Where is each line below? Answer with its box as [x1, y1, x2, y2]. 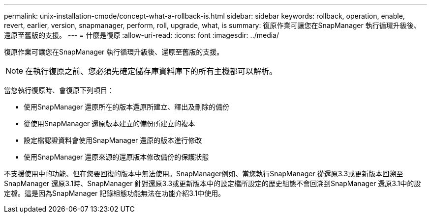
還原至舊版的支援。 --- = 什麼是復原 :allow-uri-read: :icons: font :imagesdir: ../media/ [4, 31, 279, 39]
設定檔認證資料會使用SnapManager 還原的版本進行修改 [24, 136, 202, 144]
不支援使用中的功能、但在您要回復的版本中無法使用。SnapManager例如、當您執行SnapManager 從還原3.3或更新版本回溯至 [4, 169, 403, 178]
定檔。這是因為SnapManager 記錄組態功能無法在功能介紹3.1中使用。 [4, 189, 225, 197]
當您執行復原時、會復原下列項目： [4, 86, 114, 94]
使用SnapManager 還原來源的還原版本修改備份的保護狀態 [24, 153, 209, 161]
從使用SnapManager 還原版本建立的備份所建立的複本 [24, 119, 195, 128]
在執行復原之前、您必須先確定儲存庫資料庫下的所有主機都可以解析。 [25, 66, 277, 76]
